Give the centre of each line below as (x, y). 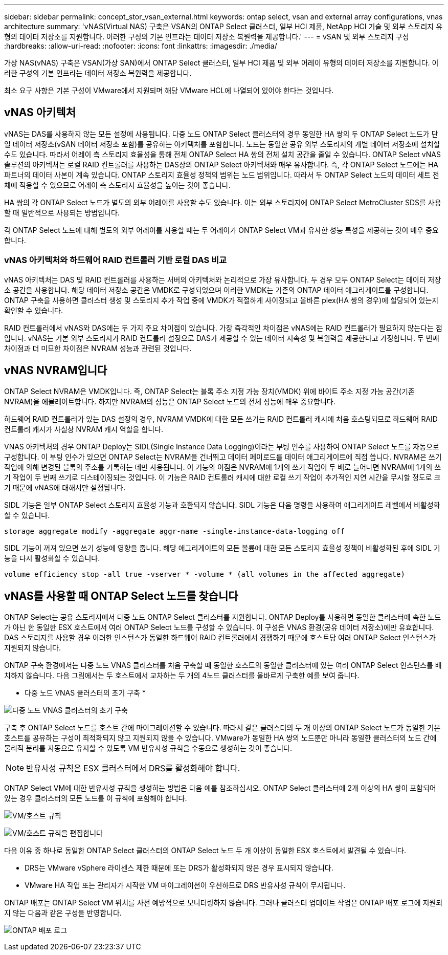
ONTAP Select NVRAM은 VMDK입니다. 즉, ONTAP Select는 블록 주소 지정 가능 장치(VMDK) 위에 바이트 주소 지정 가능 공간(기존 (209, 392)
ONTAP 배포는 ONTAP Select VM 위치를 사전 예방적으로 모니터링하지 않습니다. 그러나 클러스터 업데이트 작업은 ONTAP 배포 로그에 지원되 (223, 903)
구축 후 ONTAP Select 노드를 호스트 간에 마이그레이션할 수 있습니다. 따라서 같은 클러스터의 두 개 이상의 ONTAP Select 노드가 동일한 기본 (222, 728)
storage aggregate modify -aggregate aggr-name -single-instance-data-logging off (174, 531)
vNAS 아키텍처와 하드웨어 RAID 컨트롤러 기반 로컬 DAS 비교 (116, 260)
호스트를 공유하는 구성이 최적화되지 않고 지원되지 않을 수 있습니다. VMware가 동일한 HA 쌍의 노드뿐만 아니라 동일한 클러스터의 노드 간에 (220, 738)
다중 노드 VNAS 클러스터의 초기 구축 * (85, 693)
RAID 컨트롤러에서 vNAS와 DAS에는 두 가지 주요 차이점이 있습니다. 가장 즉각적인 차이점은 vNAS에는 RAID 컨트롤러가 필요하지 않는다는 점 (223, 328)
